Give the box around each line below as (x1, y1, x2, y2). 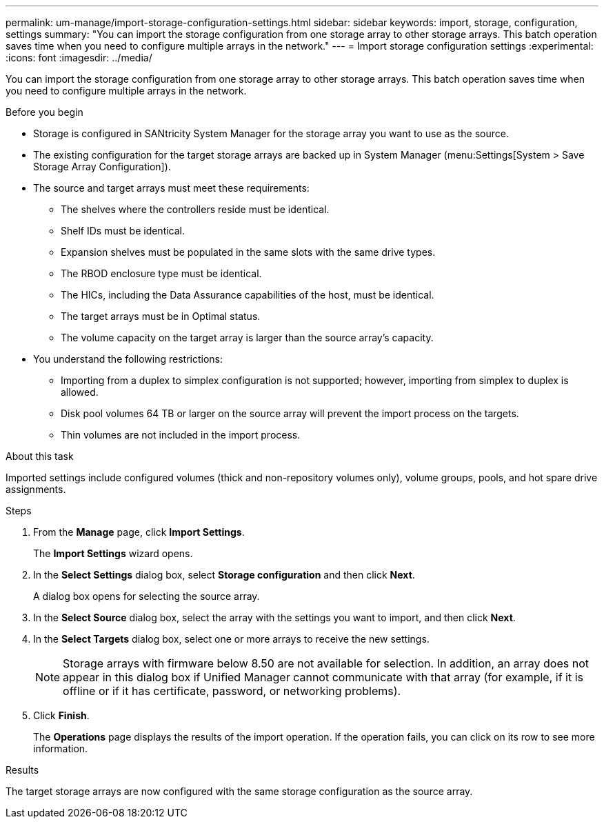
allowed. (61, 386, 99, 398)
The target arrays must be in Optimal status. (61, 310, 261, 322)
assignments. (6, 483, 66, 495)
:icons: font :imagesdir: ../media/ (6, 52, 152, 63)
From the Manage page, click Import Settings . (33, 526, 245, 538)
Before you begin (6, 106, 83, 118)
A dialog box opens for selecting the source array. (33, 590, 260, 602)
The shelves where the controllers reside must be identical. (61, 203, 330, 215)
